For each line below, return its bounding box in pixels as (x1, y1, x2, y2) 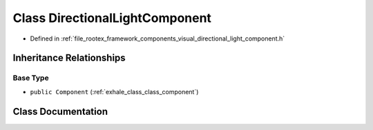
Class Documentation (12, 105, 108, 117)
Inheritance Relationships (12, 52, 126, 64)
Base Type (12, 73, 49, 83)
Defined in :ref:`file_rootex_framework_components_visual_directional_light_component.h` (30, 34, 285, 43)
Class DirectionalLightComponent (12, 10, 212, 25)
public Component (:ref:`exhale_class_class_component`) (30, 87, 199, 96)
